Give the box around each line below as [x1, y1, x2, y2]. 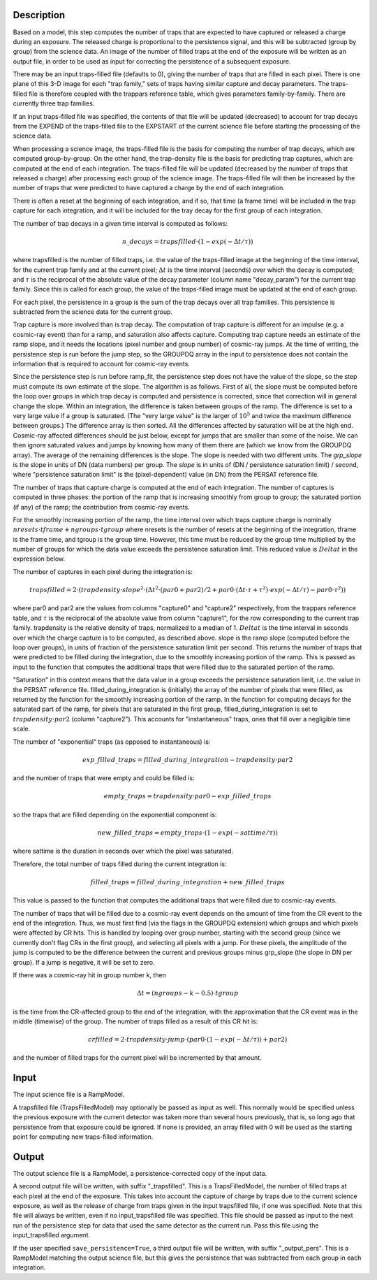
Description [13, 9, 66, 21]
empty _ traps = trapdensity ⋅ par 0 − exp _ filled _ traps [103, 792, 272, 800]
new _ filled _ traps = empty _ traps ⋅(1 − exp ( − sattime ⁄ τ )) [97, 828, 279, 837]
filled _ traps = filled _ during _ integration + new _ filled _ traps [90, 878, 286, 886]
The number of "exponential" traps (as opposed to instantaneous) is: [13, 738, 211, 746]
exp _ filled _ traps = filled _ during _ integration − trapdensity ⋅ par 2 [82, 756, 293, 763]
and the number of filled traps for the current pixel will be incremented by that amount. [13, 1054, 262, 1062]
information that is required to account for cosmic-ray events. [13, 360, 190, 368]
